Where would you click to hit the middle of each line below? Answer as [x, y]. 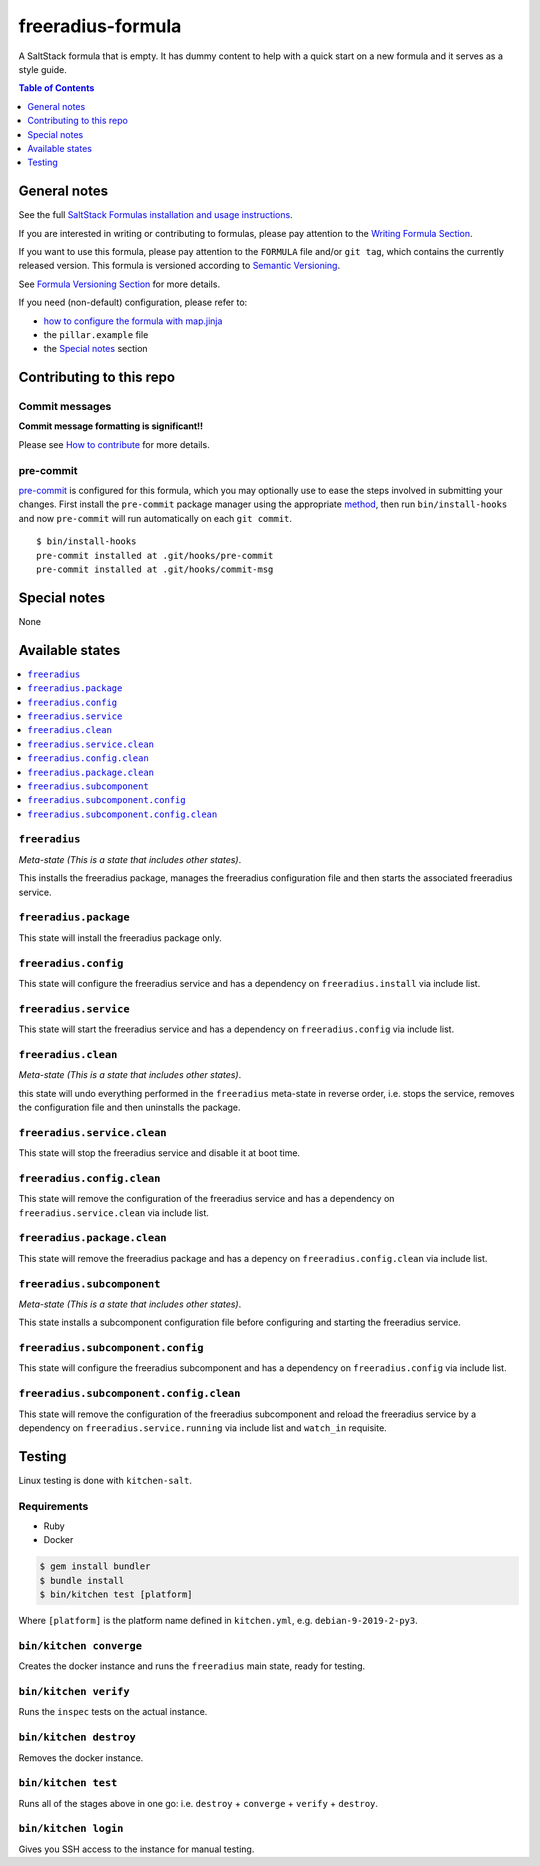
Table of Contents [56, 88]
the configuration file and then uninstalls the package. [129, 1107]
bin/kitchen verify [74, 1692]
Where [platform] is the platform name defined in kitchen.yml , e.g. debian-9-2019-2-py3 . [218, 1621]
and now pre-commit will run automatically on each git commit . [155, 518]
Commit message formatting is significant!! [111, 426]
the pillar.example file [96, 334]
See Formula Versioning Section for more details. [119, 284]
